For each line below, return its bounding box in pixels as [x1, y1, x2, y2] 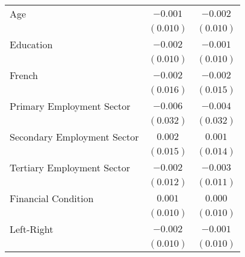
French [10, 68, 38, 82]
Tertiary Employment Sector [10, 160, 130, 174]
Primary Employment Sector [10, 99, 131, 113]
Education [10, 37, 53, 51]
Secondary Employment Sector [10, 130, 139, 144]
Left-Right [10, 222, 54, 236]
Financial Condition [10, 191, 94, 205]
